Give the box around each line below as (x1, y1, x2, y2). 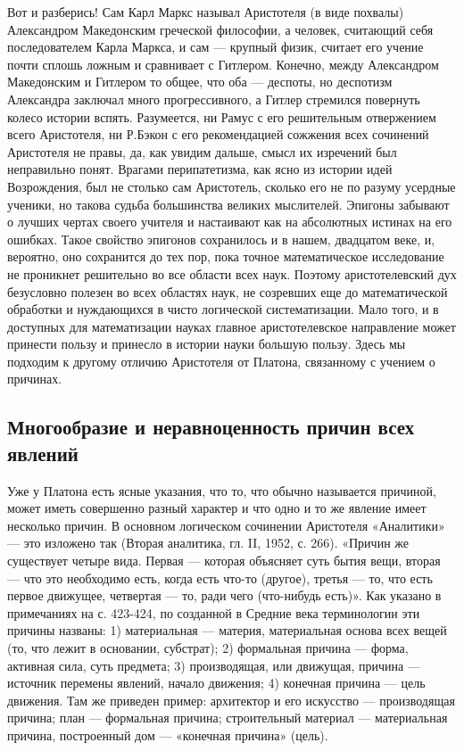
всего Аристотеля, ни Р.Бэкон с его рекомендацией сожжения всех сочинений (7, 125, 429, 144)
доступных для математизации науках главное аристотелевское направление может (7, 317, 456, 335)
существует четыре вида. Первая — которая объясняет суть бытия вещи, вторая (7, 551, 441, 570)
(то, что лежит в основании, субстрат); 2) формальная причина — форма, (7, 639, 409, 656)
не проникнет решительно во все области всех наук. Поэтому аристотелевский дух (7, 264, 457, 283)
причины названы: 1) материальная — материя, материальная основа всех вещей (7, 621, 447, 640)
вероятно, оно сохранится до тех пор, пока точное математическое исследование (7, 247, 444, 266)
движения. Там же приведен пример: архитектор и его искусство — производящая (7, 690, 455, 709)
